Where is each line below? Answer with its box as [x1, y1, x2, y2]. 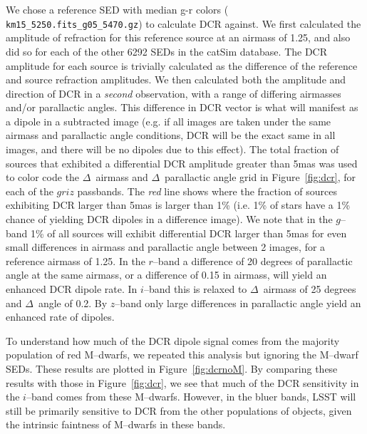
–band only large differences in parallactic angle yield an [115, 295, 361, 310]
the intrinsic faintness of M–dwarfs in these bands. [6, 417, 226, 432]
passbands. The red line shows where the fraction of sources [77, 183, 338, 198]
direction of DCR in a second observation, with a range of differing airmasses [6, 86, 341, 100]
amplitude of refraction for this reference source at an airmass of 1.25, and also [6, 30, 351, 45]
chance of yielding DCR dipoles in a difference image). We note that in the [6, 212, 333, 227]
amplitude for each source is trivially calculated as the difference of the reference [6, 58, 358, 73]
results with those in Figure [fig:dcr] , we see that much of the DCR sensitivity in [6, 375, 359, 390]
